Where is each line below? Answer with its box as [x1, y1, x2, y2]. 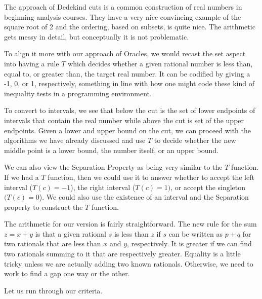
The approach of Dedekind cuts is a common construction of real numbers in [4, 2, 242, 12]
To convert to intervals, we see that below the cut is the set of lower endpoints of [4, 105, 255, 116]
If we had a [4, 171, 39, 182]
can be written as [168, 228, 223, 239]
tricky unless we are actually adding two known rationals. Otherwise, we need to [4, 258, 253, 269]
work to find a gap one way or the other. [4, 268, 130, 279]
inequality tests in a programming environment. [4, 88, 152, 98]
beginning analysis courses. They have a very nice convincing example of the [4, 11, 241, 22]
